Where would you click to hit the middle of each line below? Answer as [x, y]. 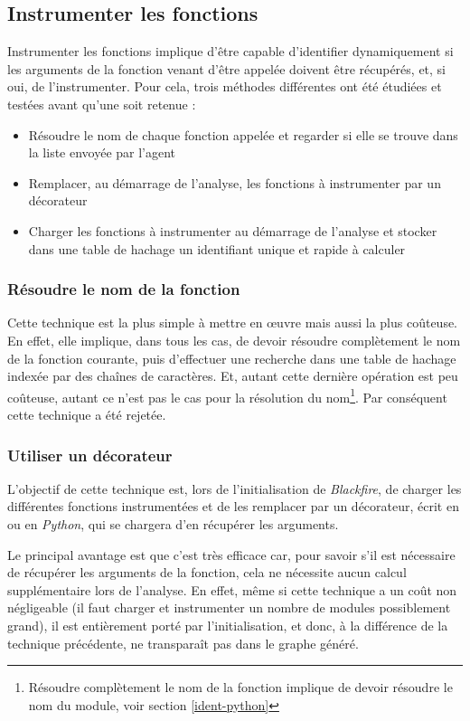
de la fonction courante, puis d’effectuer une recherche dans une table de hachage [232, 358]
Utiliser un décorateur [90, 455]
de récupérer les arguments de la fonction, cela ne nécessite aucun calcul [207, 572]
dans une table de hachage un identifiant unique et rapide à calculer [217, 248]
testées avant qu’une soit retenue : [102, 104]
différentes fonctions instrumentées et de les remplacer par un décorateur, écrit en [233, 506]
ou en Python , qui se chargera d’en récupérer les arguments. [173, 523]
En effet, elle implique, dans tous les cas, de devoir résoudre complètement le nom [234, 340]
